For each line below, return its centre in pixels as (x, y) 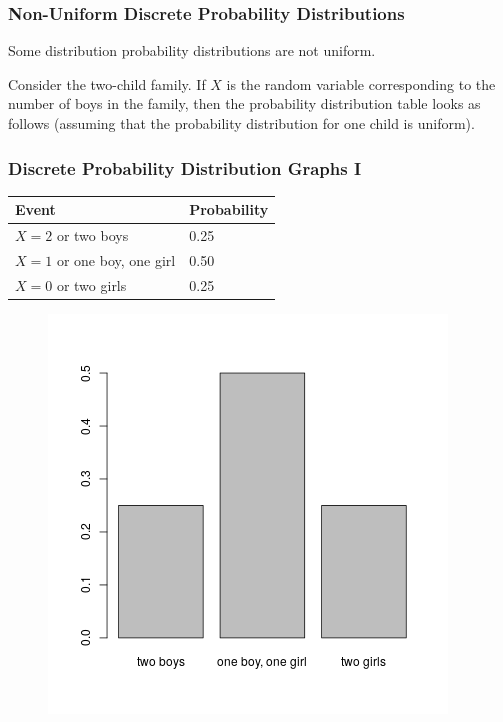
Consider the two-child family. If (107, 83)
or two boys (92, 235)
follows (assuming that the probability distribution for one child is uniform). (241, 123)
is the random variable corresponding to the (361, 83)
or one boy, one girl (116, 260)
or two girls (91, 284)
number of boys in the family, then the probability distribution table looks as (244, 103)
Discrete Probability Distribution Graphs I (185, 167)
